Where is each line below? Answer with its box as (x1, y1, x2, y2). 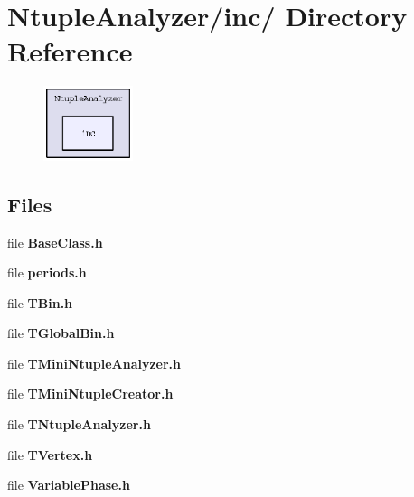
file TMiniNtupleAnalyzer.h (7, 353, 182, 372)
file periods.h (7, 263, 87, 282)
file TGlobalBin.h (7, 324, 115, 342)
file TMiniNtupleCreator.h (7, 384, 174, 403)
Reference (7, 33, 133, 70)
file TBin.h (7, 293, 73, 312)
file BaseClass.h (7, 232, 103, 251)
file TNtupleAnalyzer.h (7, 415, 151, 434)
